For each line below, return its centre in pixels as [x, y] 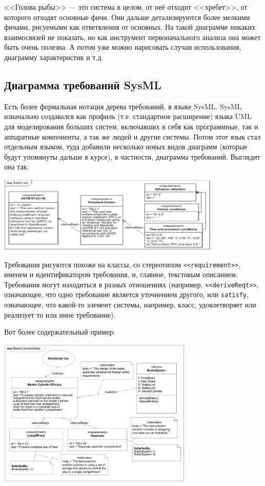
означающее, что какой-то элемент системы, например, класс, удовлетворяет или [130, 305]
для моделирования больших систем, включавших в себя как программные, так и [131, 126]
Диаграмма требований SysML [83, 84]
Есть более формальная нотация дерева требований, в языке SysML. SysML [123, 106]
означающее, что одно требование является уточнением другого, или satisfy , [126, 294]
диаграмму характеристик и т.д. [54, 57]
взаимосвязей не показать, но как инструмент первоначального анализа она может [132, 37]
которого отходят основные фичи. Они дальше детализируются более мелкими [127, 17]
